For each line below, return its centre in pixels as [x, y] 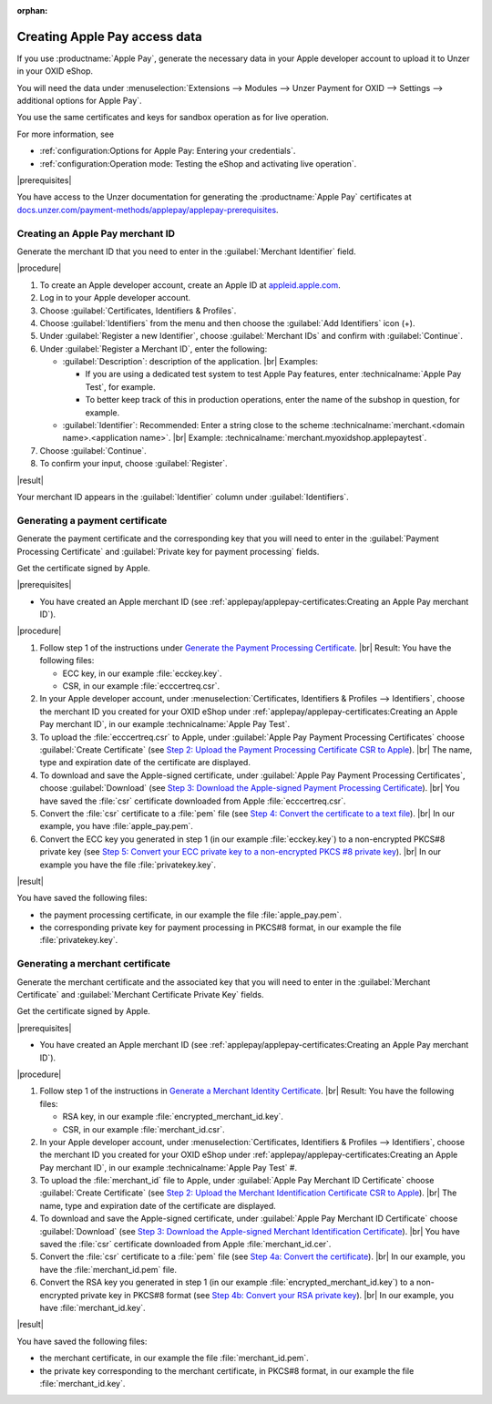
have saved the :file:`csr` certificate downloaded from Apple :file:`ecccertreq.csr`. [193, 801]
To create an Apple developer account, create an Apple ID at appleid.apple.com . [190, 285]
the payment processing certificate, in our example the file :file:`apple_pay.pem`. [190, 915]
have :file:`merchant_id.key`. [92, 1307]
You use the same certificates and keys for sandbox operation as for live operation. [173, 118]
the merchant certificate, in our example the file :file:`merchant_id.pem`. [174, 1358]
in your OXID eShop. [55, 71]
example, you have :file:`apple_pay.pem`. [116, 826]
